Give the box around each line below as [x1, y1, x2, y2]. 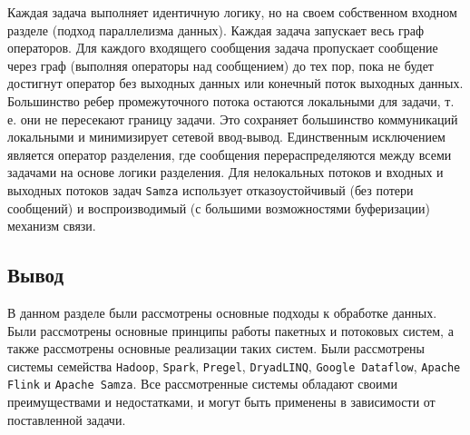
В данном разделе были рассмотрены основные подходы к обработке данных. [7, 302, 437, 321]
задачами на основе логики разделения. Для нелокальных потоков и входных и [7, 163, 444, 182]
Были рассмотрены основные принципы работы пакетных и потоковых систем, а [7, 321, 454, 340]
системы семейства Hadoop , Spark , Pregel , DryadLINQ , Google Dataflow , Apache [7, 356, 461, 375]
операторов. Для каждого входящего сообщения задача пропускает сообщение [7, 38, 438, 57]
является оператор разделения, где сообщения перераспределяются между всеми [7, 144, 452, 163]
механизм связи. [7, 216, 96, 235]
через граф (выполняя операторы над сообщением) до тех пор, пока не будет [7, 55, 434, 74]
